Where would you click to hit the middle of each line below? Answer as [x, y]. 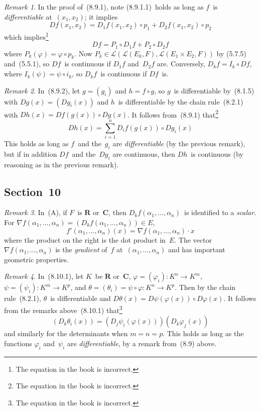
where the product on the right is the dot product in [85, 239]
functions [18, 343]
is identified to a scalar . [220, 212]
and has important [197, 249]
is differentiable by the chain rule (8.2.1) [181, 101]
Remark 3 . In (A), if [36, 212]
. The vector [193, 239]
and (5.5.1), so [27, 64]
